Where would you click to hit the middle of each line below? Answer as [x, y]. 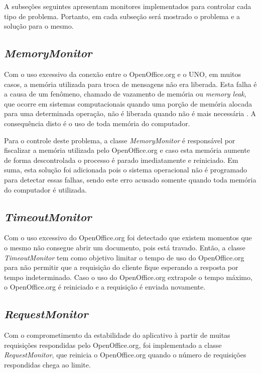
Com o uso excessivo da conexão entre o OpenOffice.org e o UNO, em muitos [123, 74]
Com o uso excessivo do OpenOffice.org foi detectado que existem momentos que [128, 238]
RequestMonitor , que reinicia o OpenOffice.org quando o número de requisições [125, 355]
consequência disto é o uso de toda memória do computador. [97, 123]
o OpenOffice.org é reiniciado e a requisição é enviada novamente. [105, 287]
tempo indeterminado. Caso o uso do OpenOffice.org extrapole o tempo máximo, [128, 277]
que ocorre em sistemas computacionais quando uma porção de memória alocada [128, 103]
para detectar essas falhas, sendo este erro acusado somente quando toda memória [130, 179]
